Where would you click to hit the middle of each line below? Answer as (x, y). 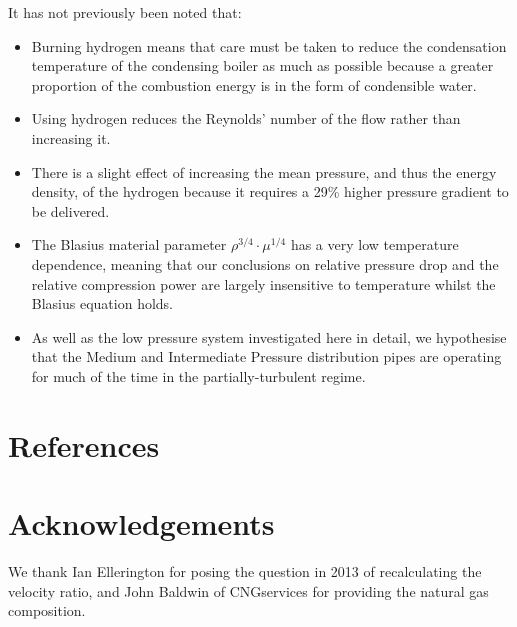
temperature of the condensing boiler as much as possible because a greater (262, 65)
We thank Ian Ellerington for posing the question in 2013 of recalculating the (245, 571)
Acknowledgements (141, 523)
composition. (47, 610)
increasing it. (71, 137)
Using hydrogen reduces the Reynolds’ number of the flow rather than (246, 118)
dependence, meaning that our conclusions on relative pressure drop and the (265, 263)
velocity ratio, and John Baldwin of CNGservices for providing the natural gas (248, 590)
